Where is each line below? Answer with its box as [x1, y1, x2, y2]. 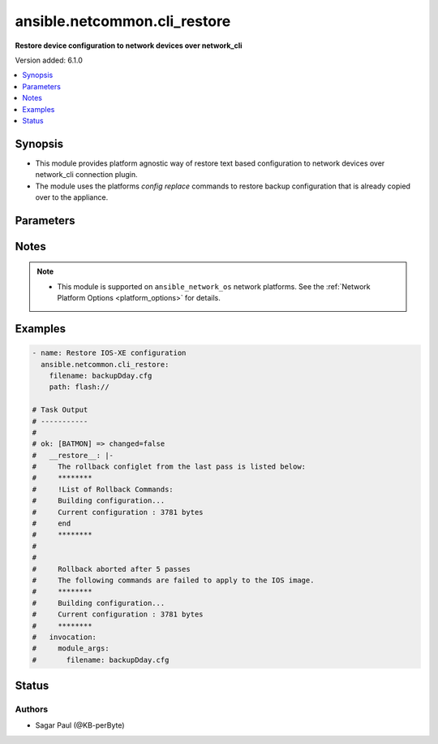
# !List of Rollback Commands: [32, 484, 174, 494]
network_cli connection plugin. [35, 170, 138, 180]
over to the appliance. [35, 192, 109, 202]
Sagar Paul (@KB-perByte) [35, 720, 125, 730]
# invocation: [32, 632, 97, 642]
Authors [15, 703, 49, 715]
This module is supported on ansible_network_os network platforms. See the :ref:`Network [57, 281, 371, 292]
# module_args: [32, 644, 109, 653]
